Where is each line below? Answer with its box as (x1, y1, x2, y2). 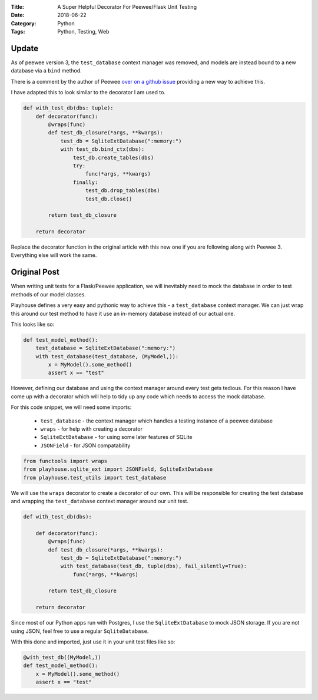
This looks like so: (11, 321, 55, 328)
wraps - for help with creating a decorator (40, 425, 143, 432)
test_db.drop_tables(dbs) (85, 187, 160, 194)
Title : (11, 4, 25, 10)
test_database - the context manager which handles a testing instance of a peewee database (40, 417, 273, 424)
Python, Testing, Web (57, 28, 110, 35)
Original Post (11, 267, 60, 277)
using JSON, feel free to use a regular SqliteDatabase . (11, 628, 149, 635)
